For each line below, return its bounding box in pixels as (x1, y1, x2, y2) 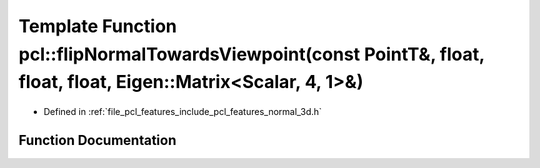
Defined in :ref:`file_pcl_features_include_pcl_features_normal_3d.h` (43, 106, 322, 118)
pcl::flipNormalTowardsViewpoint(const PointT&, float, (18, 43, 485, 65)
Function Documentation (18, 131, 177, 149)
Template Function (18, 15, 177, 37)
